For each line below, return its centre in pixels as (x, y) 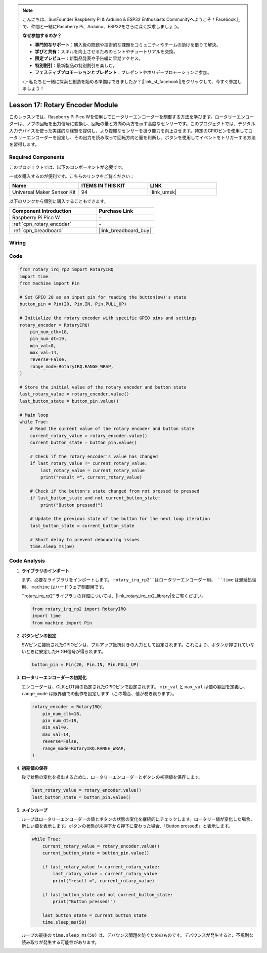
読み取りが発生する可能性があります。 (60, 942)
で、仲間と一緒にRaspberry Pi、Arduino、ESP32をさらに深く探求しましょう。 (102, 26)
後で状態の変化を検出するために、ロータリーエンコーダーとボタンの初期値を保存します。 (112, 777)
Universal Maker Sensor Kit (44, 192)
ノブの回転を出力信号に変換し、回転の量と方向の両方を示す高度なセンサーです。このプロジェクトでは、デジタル (141, 124)
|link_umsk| (163, 192)
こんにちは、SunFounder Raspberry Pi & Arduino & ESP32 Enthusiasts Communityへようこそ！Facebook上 (132, 19)
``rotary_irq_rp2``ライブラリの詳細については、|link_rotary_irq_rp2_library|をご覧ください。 (114, 596)
